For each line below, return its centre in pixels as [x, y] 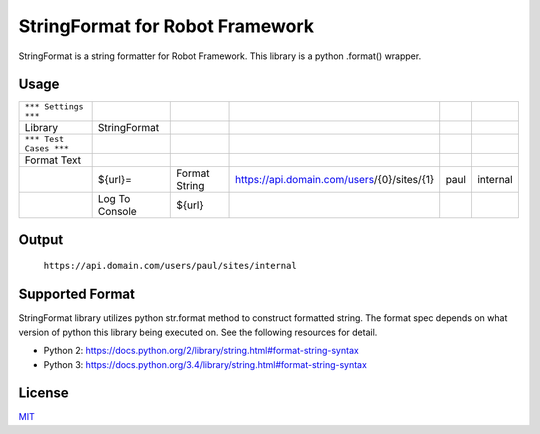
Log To [114, 199]
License [43, 393]
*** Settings [54, 106]
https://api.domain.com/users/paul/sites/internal [170, 266]
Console [117, 212]
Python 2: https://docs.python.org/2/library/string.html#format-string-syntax [201, 351]
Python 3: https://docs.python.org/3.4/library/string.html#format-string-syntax [205, 364]
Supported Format [76, 294]
